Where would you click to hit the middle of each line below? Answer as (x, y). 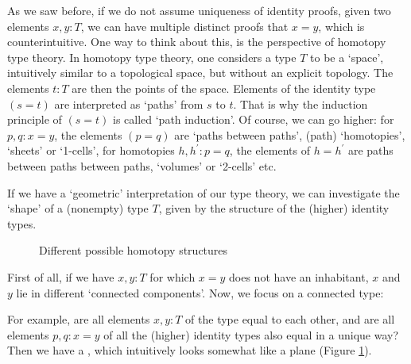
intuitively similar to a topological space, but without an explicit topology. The (200, 73)
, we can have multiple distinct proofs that (184, 26)
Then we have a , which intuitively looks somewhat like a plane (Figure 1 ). (190, 350)
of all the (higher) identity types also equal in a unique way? (251, 334)
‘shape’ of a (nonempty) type (78, 208)
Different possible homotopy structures (134, 250)
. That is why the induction (300, 103)
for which (173, 276)
